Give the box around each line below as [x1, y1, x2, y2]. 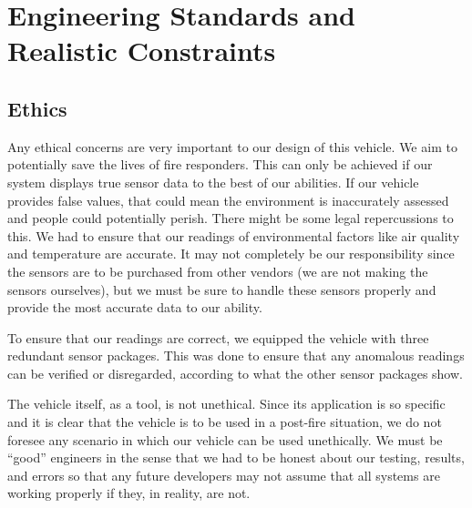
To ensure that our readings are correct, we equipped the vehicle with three [7, 328, 429, 347]
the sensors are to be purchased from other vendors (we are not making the [7, 261, 428, 280]
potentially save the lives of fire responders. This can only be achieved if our [7, 155, 433, 174]
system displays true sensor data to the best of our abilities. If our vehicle [7, 172, 419, 191]
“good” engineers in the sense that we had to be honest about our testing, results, [7, 448, 465, 467]
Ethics [7, 94, 67, 122]
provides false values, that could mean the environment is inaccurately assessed [7, 190, 449, 209]
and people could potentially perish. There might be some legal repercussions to [7, 208, 454, 228]
